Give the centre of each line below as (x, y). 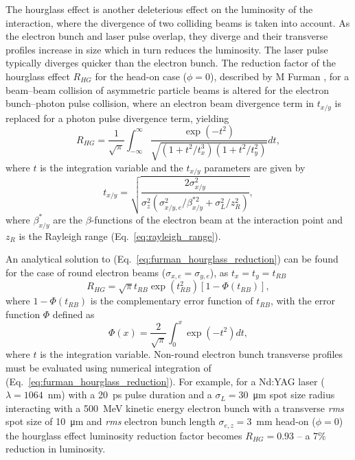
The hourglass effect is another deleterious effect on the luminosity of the (159, 9)
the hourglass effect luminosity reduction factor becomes (124, 435)
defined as (73, 314)
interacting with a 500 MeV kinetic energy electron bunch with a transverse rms (175, 408)
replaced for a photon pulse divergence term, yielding (117, 118)
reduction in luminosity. (56, 449)
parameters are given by (255, 167)
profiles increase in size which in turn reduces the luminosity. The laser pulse (167, 49)
